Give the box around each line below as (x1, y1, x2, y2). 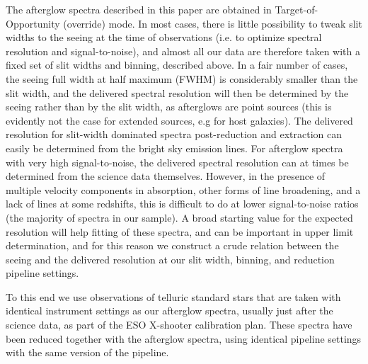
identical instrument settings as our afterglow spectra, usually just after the (6, 303, 333, 318)
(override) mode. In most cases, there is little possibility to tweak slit (63, 16, 362, 30)
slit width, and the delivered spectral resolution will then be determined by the (6, 85, 349, 100)
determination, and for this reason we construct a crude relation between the (6, 238, 339, 253)
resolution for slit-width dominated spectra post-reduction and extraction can (6, 127, 342, 142)
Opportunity (6, 16, 60, 30)
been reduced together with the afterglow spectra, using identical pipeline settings (6, 331, 362, 346)
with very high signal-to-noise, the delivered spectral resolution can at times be (6, 154, 349, 169)
